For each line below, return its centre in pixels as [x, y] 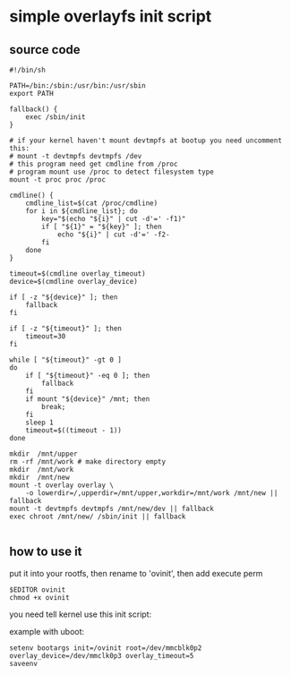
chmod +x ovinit [39, 597]
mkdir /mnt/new [39, 477]
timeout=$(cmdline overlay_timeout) [77, 274]
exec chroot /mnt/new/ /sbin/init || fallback [98, 517]
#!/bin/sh [28, 70]
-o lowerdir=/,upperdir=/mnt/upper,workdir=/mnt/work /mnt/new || [152, 493]
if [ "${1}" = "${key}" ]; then [102, 226]
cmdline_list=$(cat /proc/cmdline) [92, 203]
